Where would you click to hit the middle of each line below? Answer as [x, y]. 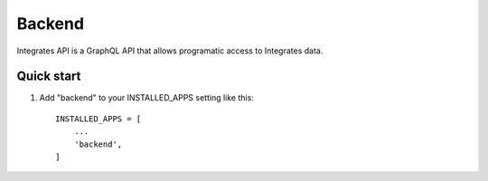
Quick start [49, 76]
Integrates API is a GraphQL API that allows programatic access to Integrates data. [170, 51]
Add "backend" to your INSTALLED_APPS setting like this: [147, 98]
